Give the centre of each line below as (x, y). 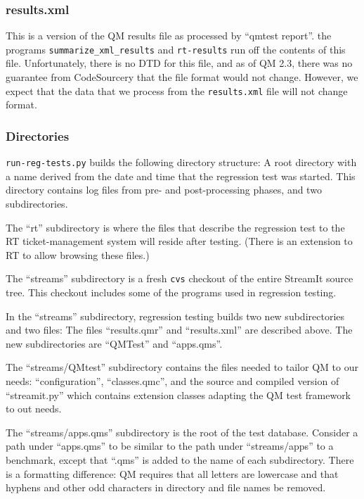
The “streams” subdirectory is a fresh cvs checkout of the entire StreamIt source (180, 278)
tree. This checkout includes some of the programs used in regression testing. (171, 292)
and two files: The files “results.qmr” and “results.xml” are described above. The (179, 330)
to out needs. (34, 409)
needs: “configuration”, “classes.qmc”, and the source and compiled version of (173, 380)
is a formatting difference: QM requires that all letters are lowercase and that (172, 473)
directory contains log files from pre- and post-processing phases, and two (164, 190)
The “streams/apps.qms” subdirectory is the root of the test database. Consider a (182, 432)
